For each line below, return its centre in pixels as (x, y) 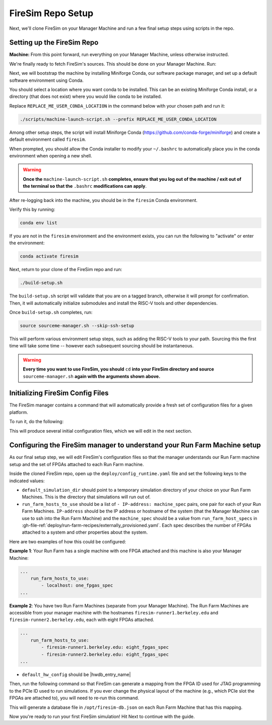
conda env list (39, 223)
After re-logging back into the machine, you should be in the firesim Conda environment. (104, 200)
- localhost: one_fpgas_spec (77, 585)
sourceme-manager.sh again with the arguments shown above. (92, 376)
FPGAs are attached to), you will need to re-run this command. (74, 698)
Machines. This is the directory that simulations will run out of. (86, 497)
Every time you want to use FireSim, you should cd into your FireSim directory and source (118, 369)
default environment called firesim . (48, 139)
